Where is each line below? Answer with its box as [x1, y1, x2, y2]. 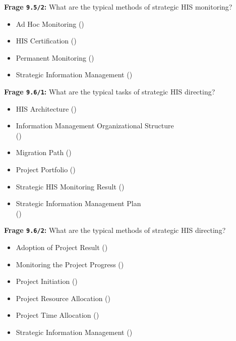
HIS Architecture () [16, 103, 77, 114]
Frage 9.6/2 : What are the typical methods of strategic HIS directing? [4, 225, 226, 235]
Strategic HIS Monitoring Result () [16, 181, 125, 191]
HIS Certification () [16, 35, 77, 46]
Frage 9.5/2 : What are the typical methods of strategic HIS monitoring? [4, 2, 232, 12]
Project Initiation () [16, 276, 78, 286]
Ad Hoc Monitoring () [16, 18, 84, 29]
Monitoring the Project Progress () [16, 259, 124, 269]
